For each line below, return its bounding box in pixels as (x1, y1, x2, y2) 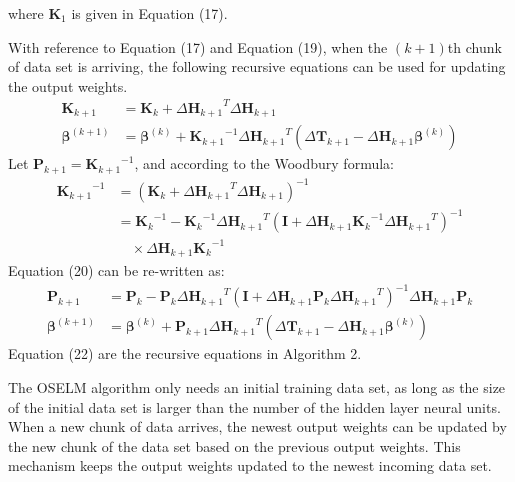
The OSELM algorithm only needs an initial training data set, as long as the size (8, 376, 506, 397)
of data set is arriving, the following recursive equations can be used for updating (8, 56, 506, 77)
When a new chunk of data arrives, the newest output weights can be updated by (8, 416, 507, 437)
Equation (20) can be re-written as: (8, 260, 225, 281)
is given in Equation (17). (71, 3, 228, 23)
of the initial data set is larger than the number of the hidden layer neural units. (8, 396, 501, 417)
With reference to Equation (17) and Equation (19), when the (8, 36, 388, 57)
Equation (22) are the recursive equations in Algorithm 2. (8, 343, 362, 364)
